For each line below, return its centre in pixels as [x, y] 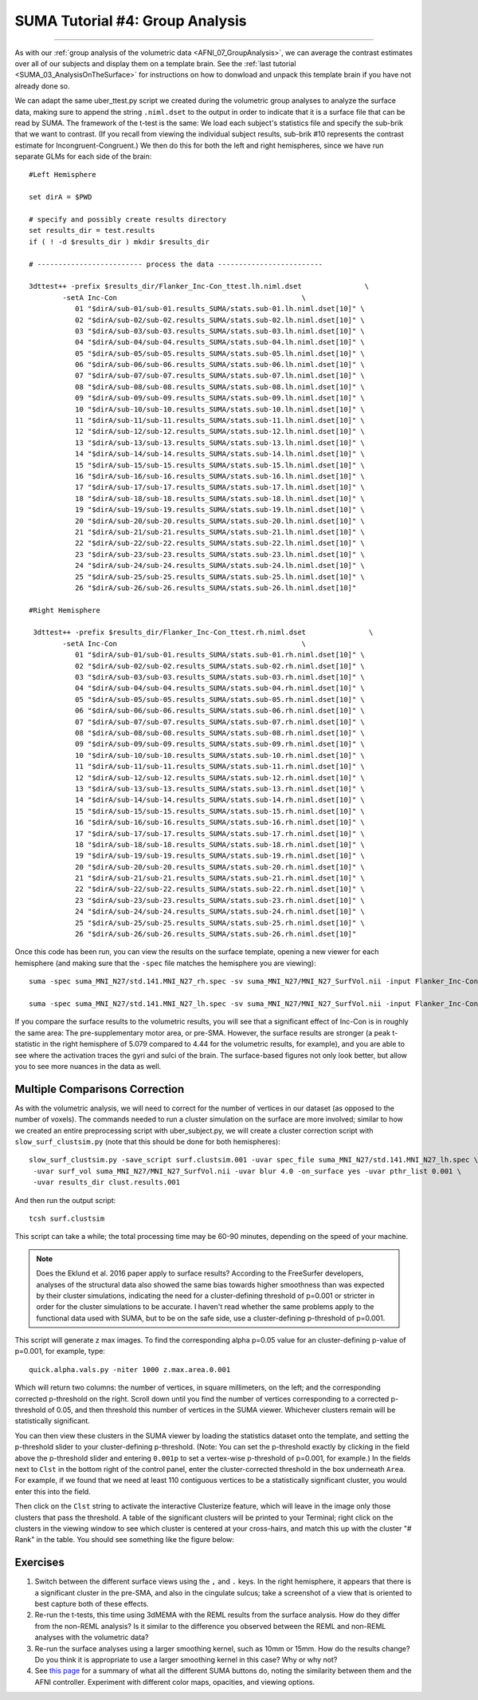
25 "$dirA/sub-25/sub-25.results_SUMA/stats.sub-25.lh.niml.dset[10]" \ [220, 577]
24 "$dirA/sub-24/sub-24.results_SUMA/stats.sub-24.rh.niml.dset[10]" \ [220, 912]
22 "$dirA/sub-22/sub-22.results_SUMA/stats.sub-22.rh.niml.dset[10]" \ [220, 889]
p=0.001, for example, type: [60, 1351]
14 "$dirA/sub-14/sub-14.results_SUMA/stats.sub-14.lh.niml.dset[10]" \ [220, 454]
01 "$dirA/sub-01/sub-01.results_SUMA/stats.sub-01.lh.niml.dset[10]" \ [220, 309]
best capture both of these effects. [92, 1604]
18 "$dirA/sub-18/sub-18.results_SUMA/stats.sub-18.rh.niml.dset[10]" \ [220, 844]
